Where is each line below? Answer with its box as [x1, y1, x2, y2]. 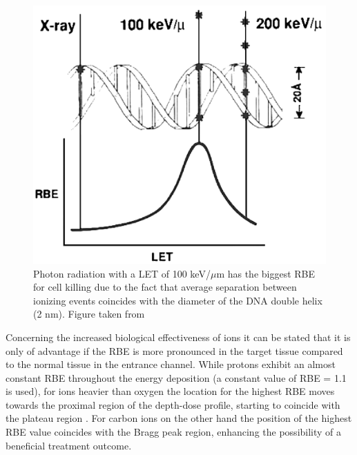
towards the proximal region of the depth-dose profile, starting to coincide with [6, 397, 340, 412]
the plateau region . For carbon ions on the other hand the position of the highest [6, 411, 352, 425]
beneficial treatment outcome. [6, 438, 132, 452]
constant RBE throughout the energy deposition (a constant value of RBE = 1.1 [6, 370, 347, 385]
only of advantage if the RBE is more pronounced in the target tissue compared [6, 343, 343, 358]
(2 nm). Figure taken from [33, 307, 145, 321]
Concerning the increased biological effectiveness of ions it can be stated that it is [6, 329, 351, 344]
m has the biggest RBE [216, 266, 316, 280]
